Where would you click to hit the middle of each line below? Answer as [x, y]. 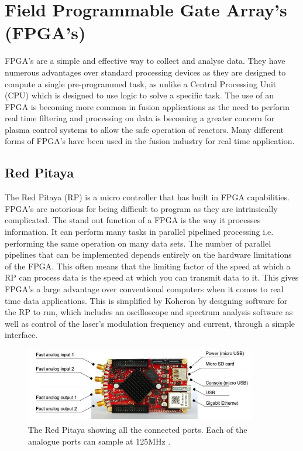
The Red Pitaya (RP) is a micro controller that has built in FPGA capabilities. [147, 197]
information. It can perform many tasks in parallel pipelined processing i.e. [139, 232]
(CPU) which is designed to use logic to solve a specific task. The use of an [139, 95]
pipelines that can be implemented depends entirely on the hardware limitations [148, 254]
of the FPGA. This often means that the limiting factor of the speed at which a [148, 266]
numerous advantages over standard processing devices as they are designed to [145, 72]
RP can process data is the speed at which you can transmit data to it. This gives [152, 277]
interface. [21, 335]
